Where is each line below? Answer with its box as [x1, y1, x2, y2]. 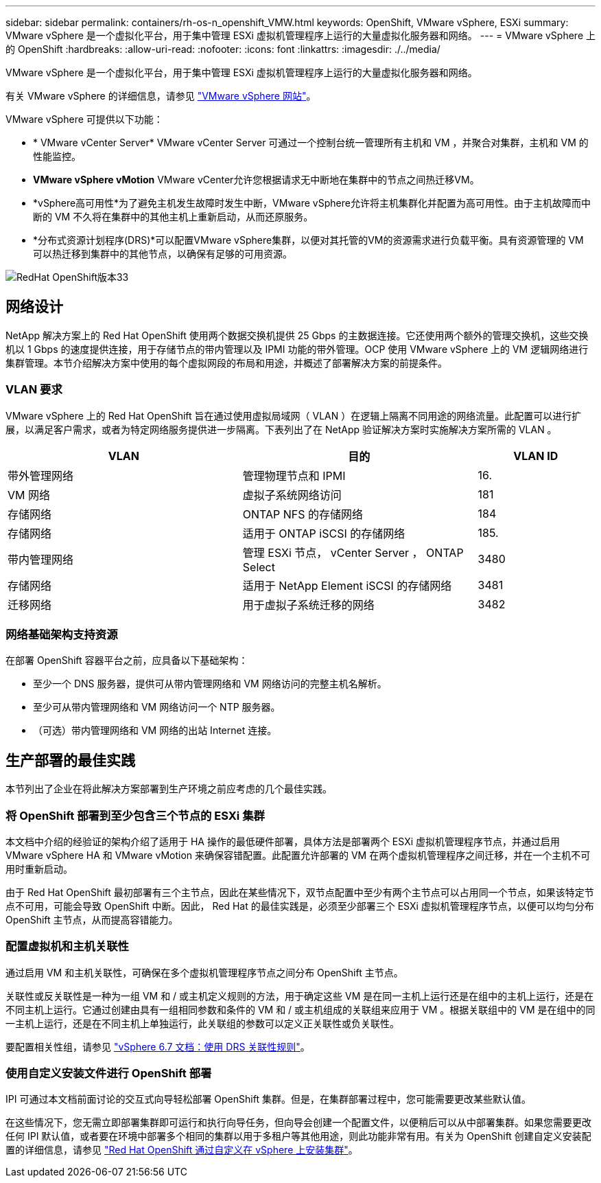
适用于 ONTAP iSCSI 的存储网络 [242, 526, 405, 540]
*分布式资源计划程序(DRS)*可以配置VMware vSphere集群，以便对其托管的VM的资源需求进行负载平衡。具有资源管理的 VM [33, 234, 584, 246]
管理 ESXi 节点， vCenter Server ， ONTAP [242, 545, 464, 560]
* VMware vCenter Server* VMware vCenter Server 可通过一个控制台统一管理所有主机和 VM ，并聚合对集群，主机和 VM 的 [33, 137, 589, 148]
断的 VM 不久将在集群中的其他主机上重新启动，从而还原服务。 [33, 211, 314, 222]
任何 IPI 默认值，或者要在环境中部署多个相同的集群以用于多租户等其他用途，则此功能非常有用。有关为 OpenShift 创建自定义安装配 [5, 1130, 591, 1142]
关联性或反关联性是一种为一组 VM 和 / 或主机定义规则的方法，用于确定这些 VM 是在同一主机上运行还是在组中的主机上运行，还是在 [5, 989, 594, 1002]
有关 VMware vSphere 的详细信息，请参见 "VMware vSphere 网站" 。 [5, 90, 316, 102]
